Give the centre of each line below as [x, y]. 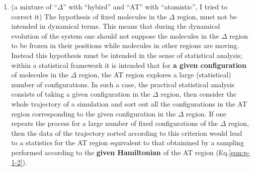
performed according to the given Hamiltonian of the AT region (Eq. [120, 152]
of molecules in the [40, 75]
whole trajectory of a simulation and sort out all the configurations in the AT [129, 103]
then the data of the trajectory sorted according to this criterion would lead [127, 133]
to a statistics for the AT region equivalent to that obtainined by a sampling [127, 142]
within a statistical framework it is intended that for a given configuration [129, 65]
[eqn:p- [239, 152]
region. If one [206, 113]
